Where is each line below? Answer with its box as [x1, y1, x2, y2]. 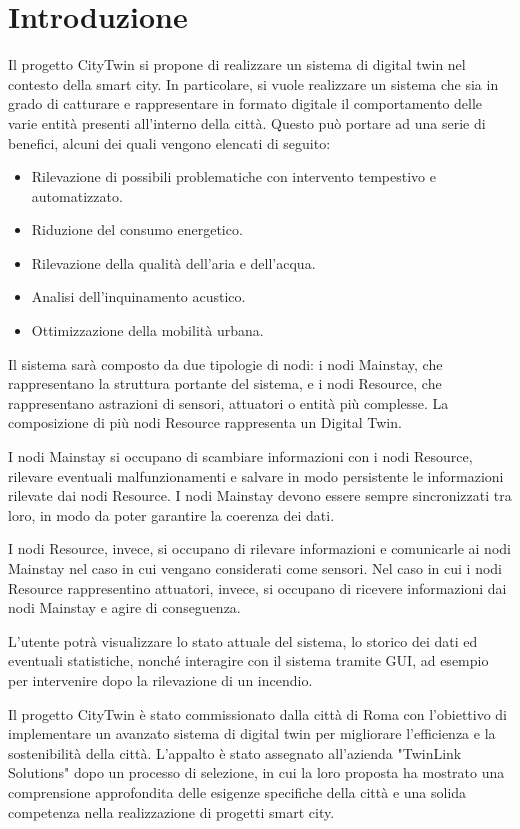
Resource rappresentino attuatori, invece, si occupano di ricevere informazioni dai [8, 577, 507, 598]
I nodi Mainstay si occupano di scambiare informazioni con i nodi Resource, [8, 446, 473, 467]
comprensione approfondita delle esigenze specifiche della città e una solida [8, 781, 467, 802]
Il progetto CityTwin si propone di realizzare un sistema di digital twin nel [8, 54, 466, 75]
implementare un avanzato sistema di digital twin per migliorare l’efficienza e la [8, 723, 496, 744]
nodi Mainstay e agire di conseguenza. [8, 597, 241, 618]
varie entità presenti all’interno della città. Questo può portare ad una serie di [8, 112, 486, 133]
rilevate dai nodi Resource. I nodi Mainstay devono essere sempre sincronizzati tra [8, 485, 512, 506]
